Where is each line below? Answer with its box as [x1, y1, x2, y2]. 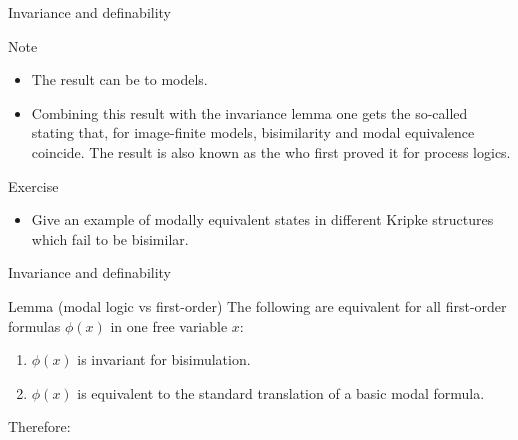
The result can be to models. [31, 69, 208, 90]
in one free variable [110, 315, 228, 336]
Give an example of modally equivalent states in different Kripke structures [31, 209, 494, 230]
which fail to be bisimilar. [31, 228, 189, 249]
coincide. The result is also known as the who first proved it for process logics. [31, 141, 511, 162]
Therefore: [8, 416, 71, 437]
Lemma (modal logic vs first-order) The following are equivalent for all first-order [8, 295, 507, 316]
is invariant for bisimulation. [77, 349, 251, 370]
